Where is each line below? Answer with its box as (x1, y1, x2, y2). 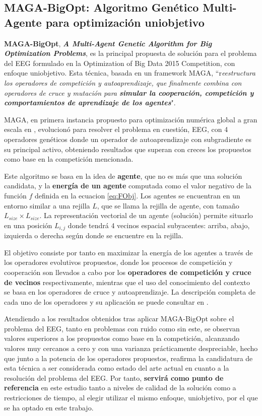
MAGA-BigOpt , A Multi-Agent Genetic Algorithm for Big (4, 38, 212, 48)
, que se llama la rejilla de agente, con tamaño (97, 200, 239, 211)
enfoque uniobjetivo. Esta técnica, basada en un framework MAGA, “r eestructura (4, 67, 255, 78)
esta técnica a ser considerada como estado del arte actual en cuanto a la (4, 363, 229, 373)
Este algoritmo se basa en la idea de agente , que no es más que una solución (4, 170, 242, 181)
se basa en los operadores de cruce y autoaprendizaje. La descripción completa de (4, 287, 255, 297)
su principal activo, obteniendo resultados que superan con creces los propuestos (4, 144, 251, 154)
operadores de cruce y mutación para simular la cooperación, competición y (4, 87, 254, 98)
